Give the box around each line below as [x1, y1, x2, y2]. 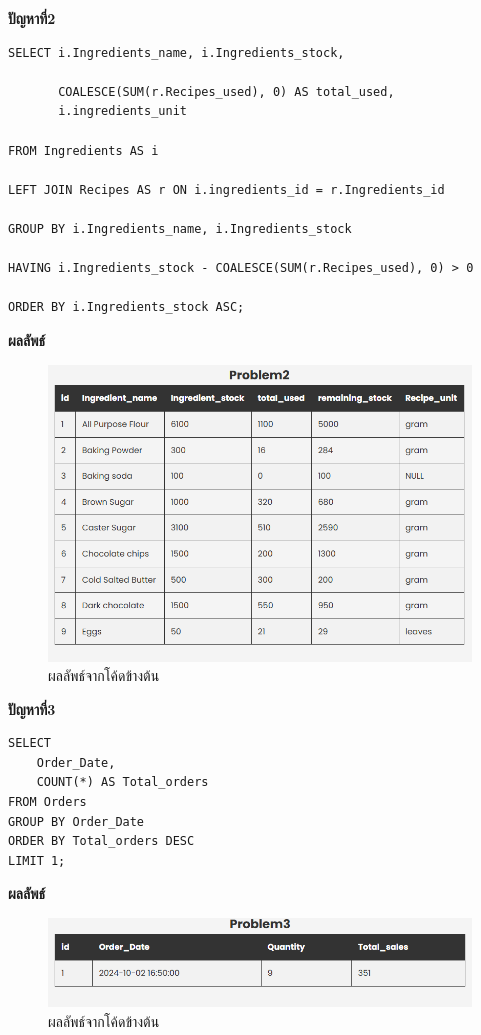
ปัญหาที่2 [8, 8, 56, 28]
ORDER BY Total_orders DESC [8, 834, 195, 849]
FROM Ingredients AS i [8, 143, 159, 158]
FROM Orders [8, 795, 87, 810]
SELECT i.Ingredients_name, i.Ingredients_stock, [8, 45, 345, 60]
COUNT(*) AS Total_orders [36, 775, 209, 790]
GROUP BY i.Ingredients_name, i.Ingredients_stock [8, 221, 352, 236]
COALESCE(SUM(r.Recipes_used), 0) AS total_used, [58, 84, 395, 99]
